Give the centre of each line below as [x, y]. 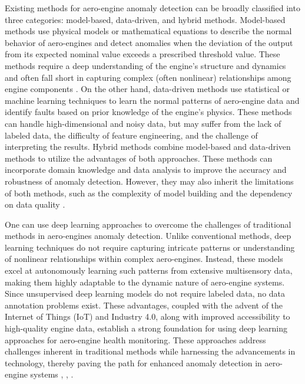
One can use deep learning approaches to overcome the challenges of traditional [148, 224]
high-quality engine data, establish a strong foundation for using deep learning [146, 328]
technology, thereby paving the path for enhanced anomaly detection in [133, 362]
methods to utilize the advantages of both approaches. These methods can [139, 158]
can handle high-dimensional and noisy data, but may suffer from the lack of [143, 123]
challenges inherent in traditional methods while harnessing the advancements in [150, 351]
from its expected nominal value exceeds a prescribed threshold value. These [142, 54]
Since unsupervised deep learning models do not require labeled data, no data [145, 293]
